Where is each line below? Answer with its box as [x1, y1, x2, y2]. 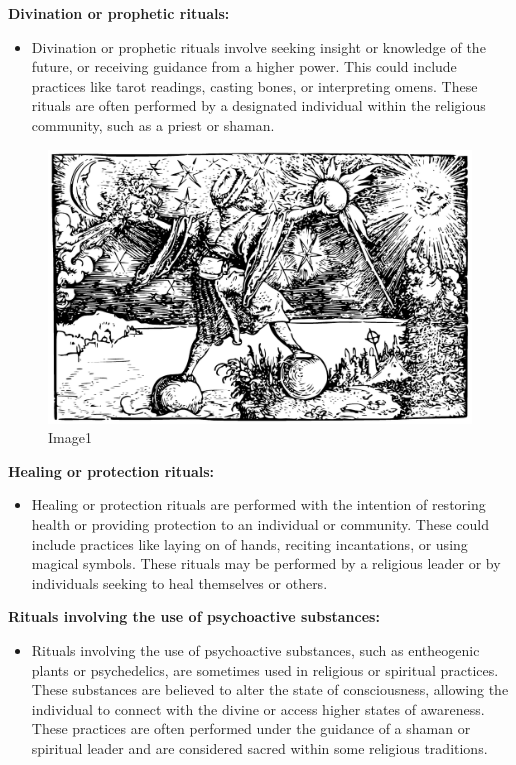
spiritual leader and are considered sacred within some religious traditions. [31, 737, 488, 758]
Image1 [48, 427, 92, 448]
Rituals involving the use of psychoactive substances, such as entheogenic [31, 640, 480, 661]
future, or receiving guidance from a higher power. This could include [31, 56, 457, 77]
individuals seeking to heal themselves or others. [31, 572, 328, 593]
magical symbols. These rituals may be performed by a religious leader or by [31, 553, 501, 574]
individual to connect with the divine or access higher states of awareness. [31, 698, 485, 719]
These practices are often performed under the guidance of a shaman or [31, 718, 471, 739]
